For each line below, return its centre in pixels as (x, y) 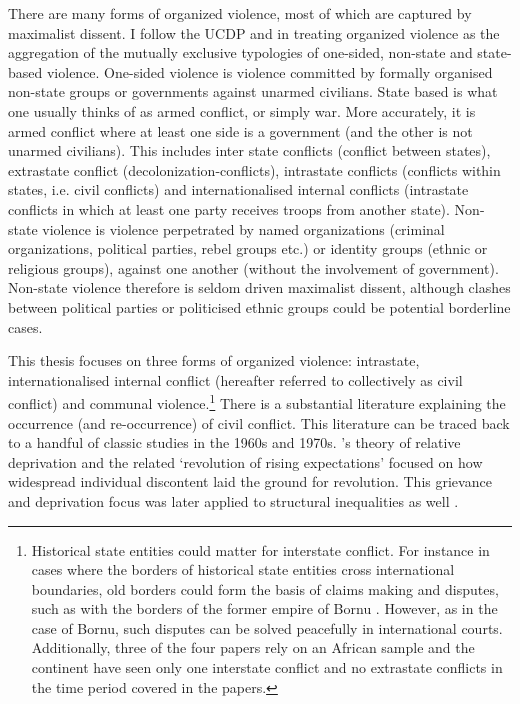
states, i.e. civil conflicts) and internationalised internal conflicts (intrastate (238, 189)
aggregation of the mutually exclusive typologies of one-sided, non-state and (240, 52)
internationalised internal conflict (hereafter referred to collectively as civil (235, 379)
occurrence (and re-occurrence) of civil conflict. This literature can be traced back (259, 422)
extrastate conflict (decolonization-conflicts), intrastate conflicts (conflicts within (254, 169)
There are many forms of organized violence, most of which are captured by (240, 13)
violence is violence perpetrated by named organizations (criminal (243, 228)
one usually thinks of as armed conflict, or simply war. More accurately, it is (242, 110)
